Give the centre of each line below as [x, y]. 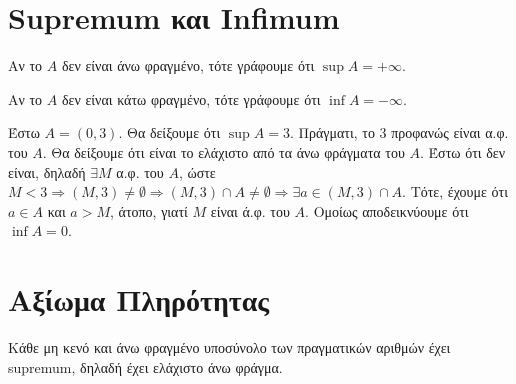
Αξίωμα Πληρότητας [139, 299]
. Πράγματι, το [332, 132]
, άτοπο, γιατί [149, 210]
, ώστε [197, 171]
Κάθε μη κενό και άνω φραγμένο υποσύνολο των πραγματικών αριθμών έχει [229, 347]
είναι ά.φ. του [250, 210]
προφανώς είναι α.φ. [450, 132]
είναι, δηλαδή [47, 171]
